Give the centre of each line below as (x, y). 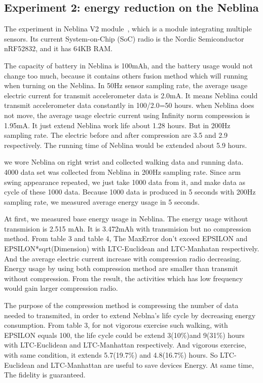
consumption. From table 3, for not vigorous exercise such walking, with (116, 325)
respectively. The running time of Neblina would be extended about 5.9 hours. (126, 145)
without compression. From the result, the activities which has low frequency (124, 278)
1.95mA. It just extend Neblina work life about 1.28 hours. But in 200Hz (117, 125)
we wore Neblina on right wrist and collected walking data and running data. (124, 162)
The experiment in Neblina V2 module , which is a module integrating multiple (128, 29)
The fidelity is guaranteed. (45, 375)
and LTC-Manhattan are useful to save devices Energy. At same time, (145, 365)
